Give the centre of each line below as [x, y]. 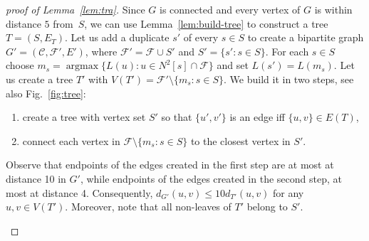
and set [233, 65]
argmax [82, 66]
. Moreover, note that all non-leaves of [148, 207]
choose [20, 65]
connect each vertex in [71, 140]
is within [333, 9]
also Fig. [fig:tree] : [46, 93]
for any [289, 192]
